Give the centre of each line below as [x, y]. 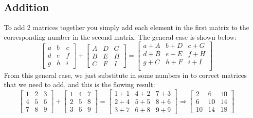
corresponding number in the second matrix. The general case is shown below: [120, 37]
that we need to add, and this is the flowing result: [80, 84]
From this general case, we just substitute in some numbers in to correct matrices [126, 75]
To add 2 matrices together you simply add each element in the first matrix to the [126, 27]
